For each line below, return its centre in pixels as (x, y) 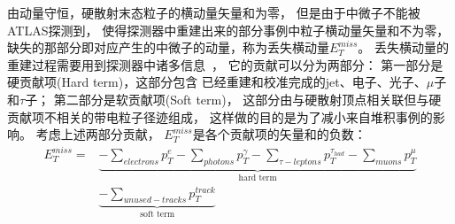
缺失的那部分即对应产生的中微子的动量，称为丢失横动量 (168, 47)
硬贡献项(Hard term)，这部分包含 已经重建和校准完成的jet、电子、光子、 (217, 82)
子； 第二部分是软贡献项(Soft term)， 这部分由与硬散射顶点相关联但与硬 (233, 99)
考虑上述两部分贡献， (98, 134)
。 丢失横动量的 (404, 47)
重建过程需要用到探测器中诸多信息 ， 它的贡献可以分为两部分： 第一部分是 (225, 64)
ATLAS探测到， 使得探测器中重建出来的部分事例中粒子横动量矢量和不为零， (228, 30)
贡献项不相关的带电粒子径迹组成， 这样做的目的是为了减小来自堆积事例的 (220, 116)
